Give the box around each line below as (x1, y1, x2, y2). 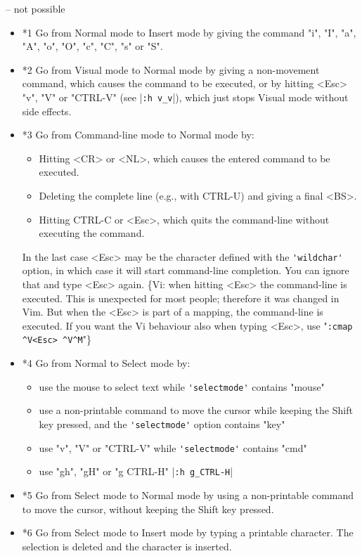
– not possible (6, 1, 65, 15)
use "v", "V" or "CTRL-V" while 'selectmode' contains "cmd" (39, 440, 307, 455)
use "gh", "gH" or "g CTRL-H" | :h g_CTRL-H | (39, 464, 233, 479)
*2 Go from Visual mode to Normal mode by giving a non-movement (22, 62, 320, 77)
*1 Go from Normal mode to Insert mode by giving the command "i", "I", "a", (22, 25, 356, 39)
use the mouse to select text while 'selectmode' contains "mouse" (39, 379, 325, 394)
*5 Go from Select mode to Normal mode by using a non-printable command (22, 487, 354, 502)
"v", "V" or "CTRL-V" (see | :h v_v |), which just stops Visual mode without (22, 89, 349, 104)
